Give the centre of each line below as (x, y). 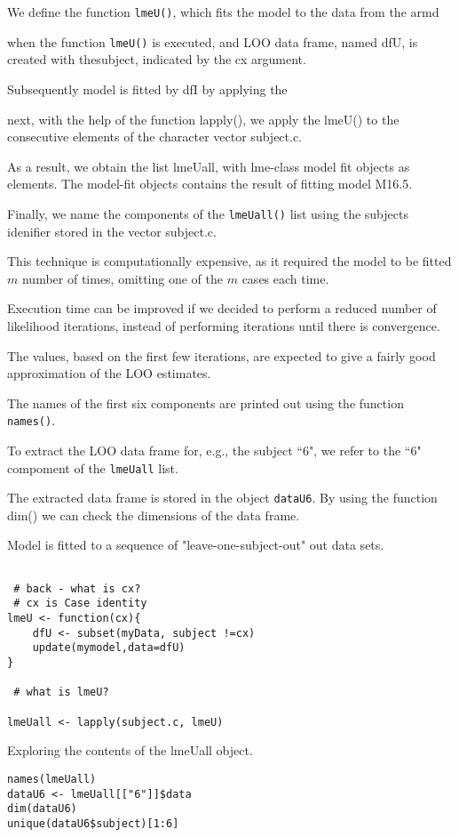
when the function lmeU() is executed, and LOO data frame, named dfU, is (213, 41)
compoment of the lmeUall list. (93, 467)
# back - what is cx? (77, 588)
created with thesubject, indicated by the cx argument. (157, 59)
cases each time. (285, 278)
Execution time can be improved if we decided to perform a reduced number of (222, 308)
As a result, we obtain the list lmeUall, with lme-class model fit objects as (209, 166)
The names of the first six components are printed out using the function (206, 402)
